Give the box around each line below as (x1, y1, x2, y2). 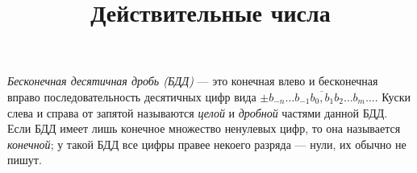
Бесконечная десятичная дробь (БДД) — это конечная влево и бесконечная (7, 72, 378, 89)
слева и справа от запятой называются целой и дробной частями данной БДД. (7, 104, 388, 121)
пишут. (7, 151, 42, 168)
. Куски (374, 88, 411, 105)
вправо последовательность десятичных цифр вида (7, 88, 256, 105)
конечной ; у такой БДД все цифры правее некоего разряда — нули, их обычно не (7, 135, 407, 152)
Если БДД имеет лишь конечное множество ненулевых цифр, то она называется (7, 120, 401, 137)
